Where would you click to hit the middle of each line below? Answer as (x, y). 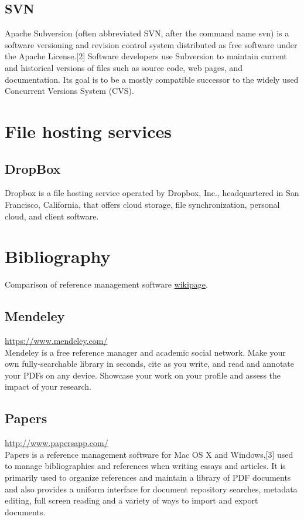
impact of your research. (48, 386)
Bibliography (58, 256)
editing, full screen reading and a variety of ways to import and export (131, 500)
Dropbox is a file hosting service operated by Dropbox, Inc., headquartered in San (152, 193)
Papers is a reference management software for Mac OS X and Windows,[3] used (149, 454)
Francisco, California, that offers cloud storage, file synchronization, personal (142, 204)
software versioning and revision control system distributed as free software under (151, 44)
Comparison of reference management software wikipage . (106, 284)
